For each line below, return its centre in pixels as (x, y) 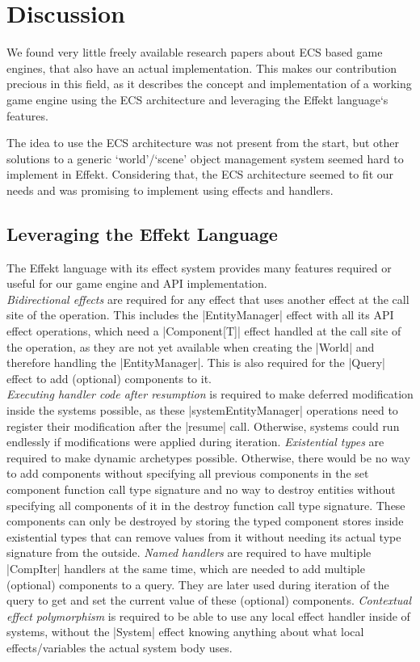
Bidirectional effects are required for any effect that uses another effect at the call (208, 299)
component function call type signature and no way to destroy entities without (201, 489)
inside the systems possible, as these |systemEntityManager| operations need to (202, 410)
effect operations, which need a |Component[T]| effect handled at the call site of (204, 331)
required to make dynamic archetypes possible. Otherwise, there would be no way (208, 457)
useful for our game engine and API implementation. (137, 283)
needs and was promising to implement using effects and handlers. (170, 190)
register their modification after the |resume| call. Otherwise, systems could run (203, 426)
